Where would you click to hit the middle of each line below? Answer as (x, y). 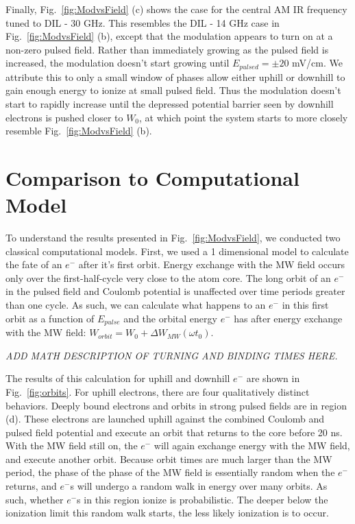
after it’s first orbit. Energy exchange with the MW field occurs (212, 264)
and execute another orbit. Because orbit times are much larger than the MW (169, 458)
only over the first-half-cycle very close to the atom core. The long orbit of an (168, 277)
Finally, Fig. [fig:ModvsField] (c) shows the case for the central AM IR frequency (176, 9)
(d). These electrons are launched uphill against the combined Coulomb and (165, 419)
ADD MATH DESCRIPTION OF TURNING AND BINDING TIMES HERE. (172, 355)
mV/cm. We (317, 63)
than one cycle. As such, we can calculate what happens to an (136, 305)
